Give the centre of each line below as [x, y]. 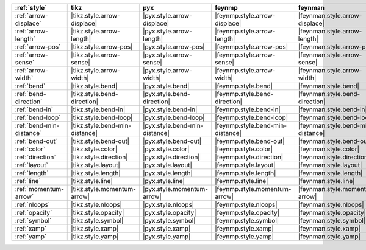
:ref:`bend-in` [34, 109]
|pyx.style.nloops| [168, 205]
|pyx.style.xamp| [167, 228]
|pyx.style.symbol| [169, 220]
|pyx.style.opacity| [169, 213]
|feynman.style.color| [329, 149]
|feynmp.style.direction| [249, 157]
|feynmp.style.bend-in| [247, 109]
